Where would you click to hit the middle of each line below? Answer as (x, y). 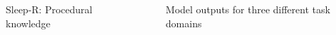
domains (184, 23)
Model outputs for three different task (248, 9)
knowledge (28, 23)
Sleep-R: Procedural (49, 9)
